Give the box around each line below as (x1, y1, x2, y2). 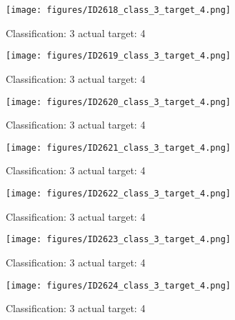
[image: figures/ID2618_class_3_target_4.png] (6, 5, 231, 15)
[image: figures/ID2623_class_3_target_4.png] (6, 234, 231, 245)
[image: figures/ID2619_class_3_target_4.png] (6, 51, 231, 61)
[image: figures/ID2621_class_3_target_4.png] (6, 142, 231, 153)
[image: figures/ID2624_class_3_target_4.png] (6, 280, 231, 291)
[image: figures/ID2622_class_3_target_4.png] (6, 189, 231, 199)
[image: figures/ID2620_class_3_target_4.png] (6, 96, 231, 107)
